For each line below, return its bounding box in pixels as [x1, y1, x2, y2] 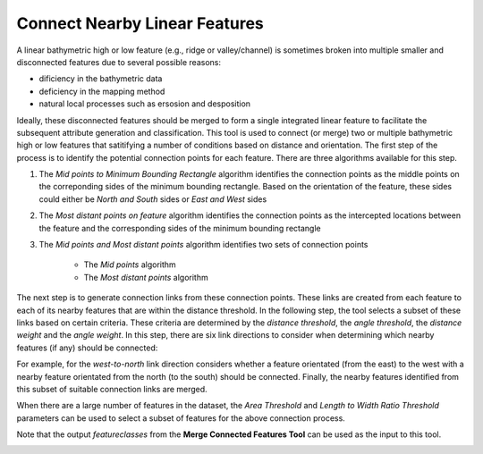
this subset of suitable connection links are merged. [16, 383, 208, 394]
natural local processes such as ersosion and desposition [38, 98, 250, 109]
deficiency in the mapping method [38, 86, 165, 97]
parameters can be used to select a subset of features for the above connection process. [16, 412, 346, 424]
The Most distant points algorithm [83, 272, 209, 282]
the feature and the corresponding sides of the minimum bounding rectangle [38, 223, 321, 233]
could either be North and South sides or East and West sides [38, 193, 267, 205]
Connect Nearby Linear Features [16, 13, 264, 33]
